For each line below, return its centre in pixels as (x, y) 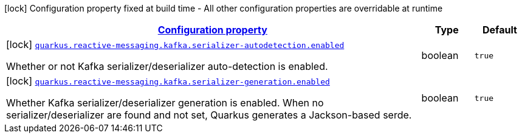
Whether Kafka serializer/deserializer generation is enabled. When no (165, 103)
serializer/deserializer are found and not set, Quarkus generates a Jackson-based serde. (209, 115)
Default (500, 30)
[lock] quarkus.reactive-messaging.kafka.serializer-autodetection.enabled (175, 44)
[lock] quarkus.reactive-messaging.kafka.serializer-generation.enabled (168, 81)
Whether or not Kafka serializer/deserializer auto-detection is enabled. (167, 66)
